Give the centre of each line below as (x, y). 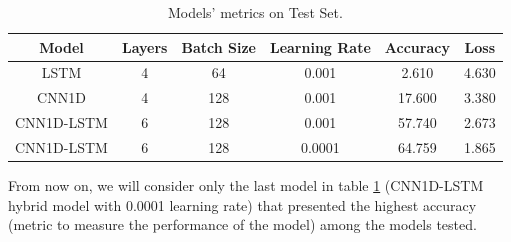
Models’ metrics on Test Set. (255, 12)
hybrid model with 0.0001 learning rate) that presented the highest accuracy (242, 204)
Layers (144, 46)
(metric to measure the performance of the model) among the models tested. (242, 224)
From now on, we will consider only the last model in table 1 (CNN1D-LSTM (246, 185)
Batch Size (218, 46)
